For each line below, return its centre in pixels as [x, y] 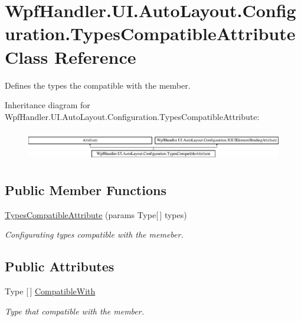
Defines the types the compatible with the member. [98, 85]
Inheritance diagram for [48, 105]
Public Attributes [60, 266]
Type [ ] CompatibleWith [50, 291]
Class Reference [71, 56]
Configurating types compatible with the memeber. [94, 234]
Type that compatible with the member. [74, 311]
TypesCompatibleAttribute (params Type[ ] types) [96, 214]
